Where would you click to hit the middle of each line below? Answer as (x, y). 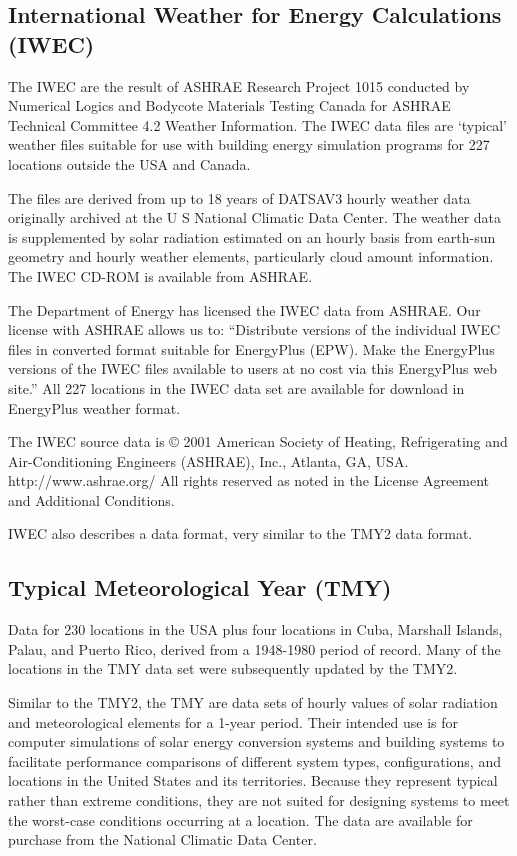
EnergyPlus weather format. (94, 407)
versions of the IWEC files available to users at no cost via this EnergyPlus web (252, 368)
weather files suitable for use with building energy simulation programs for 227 (249, 144)
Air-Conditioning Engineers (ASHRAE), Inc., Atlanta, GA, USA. (208, 460)
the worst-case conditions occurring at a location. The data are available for (240, 819)
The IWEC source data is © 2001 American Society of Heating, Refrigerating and (258, 441)
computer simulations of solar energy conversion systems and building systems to (256, 741)
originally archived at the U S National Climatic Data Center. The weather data (255, 217)
